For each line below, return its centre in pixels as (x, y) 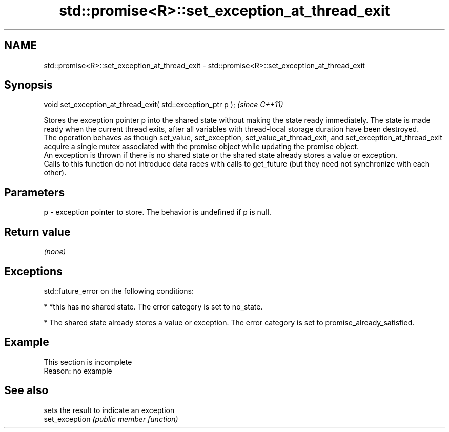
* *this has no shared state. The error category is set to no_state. (153, 306)
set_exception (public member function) (111, 419)
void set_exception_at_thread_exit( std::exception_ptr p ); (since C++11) (164, 105)
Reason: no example (78, 371)
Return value (37, 232)
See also (26, 390)
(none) (55, 252)
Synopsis (28, 85)
